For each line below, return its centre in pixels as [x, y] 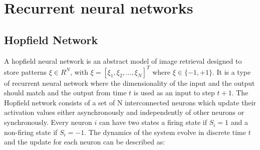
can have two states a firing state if [153, 122]
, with [79, 71]
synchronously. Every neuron [48, 122]
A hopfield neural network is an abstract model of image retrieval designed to [123, 60]
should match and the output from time [65, 93]
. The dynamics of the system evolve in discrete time [165, 132]
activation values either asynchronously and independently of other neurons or [124, 112]
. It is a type [231, 71]
